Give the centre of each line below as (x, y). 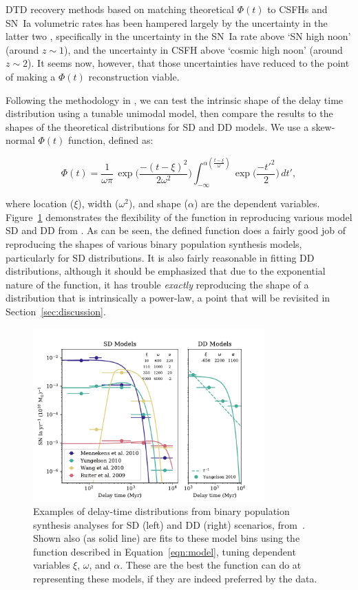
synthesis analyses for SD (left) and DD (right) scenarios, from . (169, 524)
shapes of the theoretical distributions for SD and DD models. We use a (157, 126)
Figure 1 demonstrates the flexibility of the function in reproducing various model (179, 217)
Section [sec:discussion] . (56, 311)
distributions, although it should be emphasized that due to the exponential (166, 271)
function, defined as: (111, 140)
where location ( (40, 203)
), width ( (98, 203)
